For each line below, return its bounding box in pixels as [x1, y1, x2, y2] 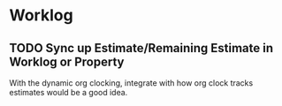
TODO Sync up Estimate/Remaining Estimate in [9, 41, 274, 56]
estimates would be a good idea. [9, 87, 128, 97]
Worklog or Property [9, 54, 125, 69]
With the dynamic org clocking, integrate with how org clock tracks [9, 78, 254, 88]
